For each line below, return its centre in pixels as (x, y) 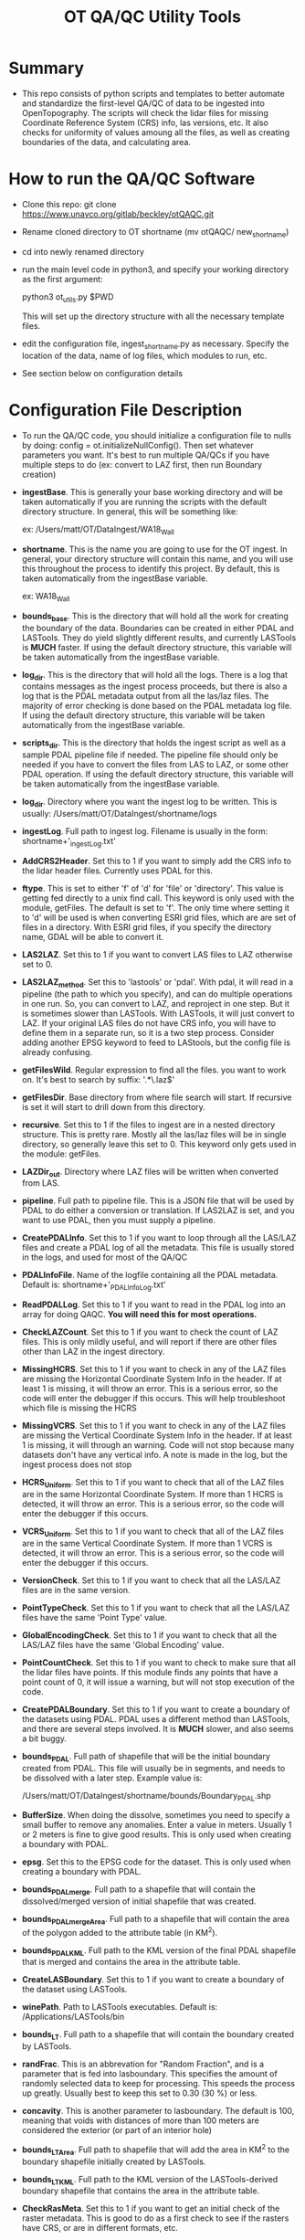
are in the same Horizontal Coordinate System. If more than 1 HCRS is (152, 1494)
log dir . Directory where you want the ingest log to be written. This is (149, 803)
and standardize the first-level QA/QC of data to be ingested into (143, 103)
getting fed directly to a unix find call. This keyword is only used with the (158, 898)
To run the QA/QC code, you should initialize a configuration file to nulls (156, 436)
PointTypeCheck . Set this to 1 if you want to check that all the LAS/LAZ (156, 1607)
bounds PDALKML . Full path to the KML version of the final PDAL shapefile (159, 1951)
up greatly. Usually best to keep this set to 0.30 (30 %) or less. (139, 2093)
